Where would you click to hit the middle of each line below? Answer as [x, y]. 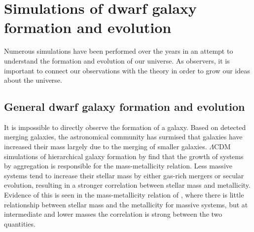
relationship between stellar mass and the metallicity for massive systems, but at [126, 204]
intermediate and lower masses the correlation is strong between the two [113, 214]
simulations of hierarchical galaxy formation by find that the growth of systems [124, 156]
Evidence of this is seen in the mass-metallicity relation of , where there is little [124, 195]
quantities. [20, 223]
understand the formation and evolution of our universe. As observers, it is [117, 60]
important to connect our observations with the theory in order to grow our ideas [127, 70]
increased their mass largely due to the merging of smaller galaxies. [106, 147]
